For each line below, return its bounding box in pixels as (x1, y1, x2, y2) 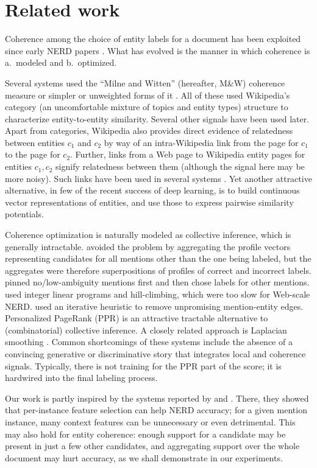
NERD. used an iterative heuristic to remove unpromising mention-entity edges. (5, 299, 304, 312)
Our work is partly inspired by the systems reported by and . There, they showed (5, 391, 309, 404)
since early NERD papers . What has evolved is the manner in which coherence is (5, 44, 310, 57)
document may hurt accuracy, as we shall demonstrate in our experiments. (5, 451, 283, 464)
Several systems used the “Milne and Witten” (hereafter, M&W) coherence (5, 76, 285, 89)
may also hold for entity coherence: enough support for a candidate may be (5, 427, 286, 440)
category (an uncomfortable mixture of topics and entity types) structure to (5, 100, 288, 113)
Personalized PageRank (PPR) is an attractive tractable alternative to (5, 312, 268, 324)
